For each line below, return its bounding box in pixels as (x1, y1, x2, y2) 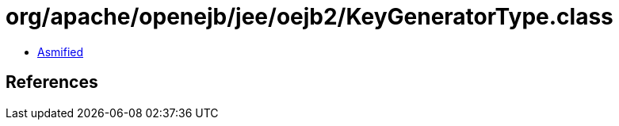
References (6, 72, 98, 93)
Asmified (37, 44, 84, 59)
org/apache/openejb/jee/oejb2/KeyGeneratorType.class (6, 3, 613, 30)
